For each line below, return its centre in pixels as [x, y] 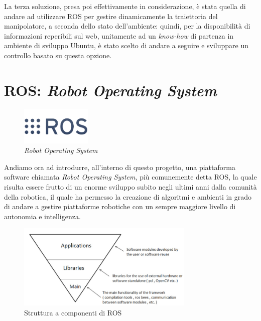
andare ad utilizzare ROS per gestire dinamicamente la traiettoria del [111, 16]
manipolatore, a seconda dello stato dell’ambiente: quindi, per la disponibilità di [127, 26]
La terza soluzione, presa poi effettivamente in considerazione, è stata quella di [125, 6]
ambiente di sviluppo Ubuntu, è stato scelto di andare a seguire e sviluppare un [126, 45]
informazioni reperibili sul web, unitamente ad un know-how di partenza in [119, 35]
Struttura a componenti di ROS [73, 312]
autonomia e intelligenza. [42, 216]
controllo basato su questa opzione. [58, 55]
